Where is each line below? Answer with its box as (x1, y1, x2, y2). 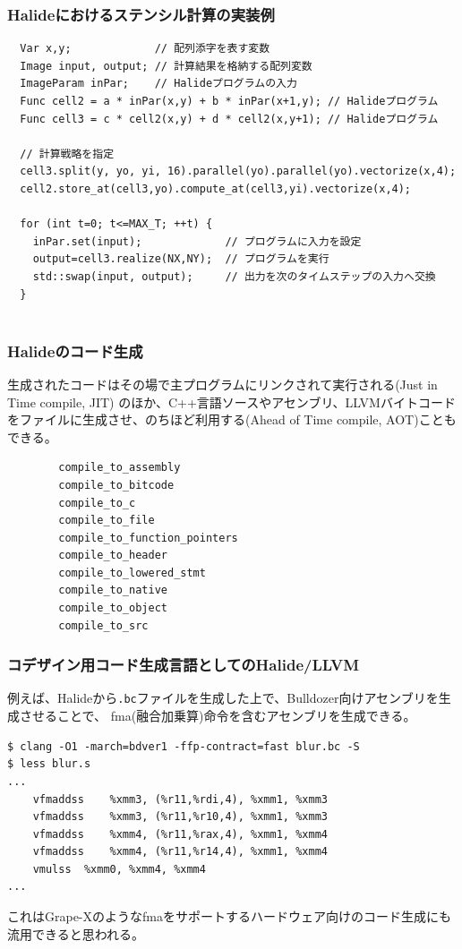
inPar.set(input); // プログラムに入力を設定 (32, 235, 362, 248)
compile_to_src (58, 619, 149, 632)
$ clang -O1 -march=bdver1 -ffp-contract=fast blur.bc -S (7, 740, 360, 753)
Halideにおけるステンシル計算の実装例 (7, 3, 275, 25)
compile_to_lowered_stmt (58, 566, 206, 579)
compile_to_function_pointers (58, 531, 238, 544)
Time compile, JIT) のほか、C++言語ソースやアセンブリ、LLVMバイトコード (7, 392, 456, 411)
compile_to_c (58, 496, 136, 509)
